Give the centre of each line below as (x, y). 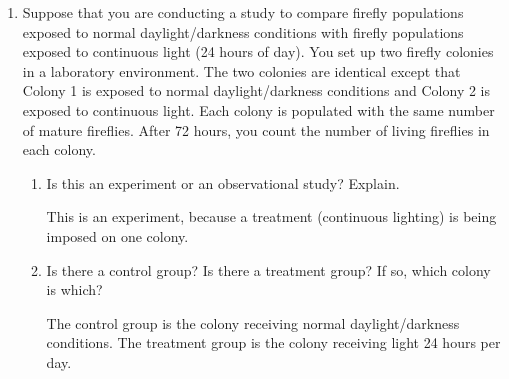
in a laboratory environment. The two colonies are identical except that (241, 70)
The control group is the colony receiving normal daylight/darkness (253, 322)
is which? (74, 289)
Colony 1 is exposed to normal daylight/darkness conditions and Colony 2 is (256, 90)
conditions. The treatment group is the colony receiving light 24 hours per (273, 342)
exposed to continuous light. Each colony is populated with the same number (258, 109)
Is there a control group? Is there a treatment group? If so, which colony (268, 269)
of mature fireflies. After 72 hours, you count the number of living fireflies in (256, 129)
